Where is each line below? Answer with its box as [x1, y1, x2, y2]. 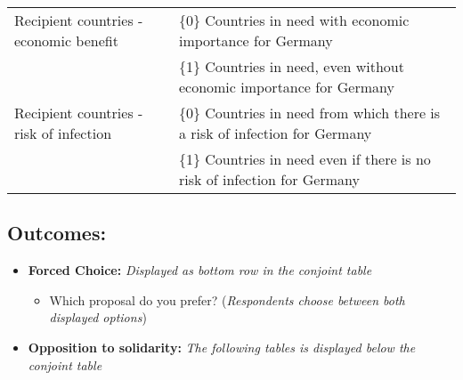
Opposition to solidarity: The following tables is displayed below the [28, 337, 416, 356]
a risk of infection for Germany [178, 123, 372, 143]
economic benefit [14, 30, 118, 51]
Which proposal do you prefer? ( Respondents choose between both [49, 290, 405, 309]
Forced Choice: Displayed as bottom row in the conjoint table [28, 261, 372, 279]
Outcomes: [7, 219, 107, 247]
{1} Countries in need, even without [178, 56, 404, 77]
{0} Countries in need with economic [178, 10, 410, 30]
